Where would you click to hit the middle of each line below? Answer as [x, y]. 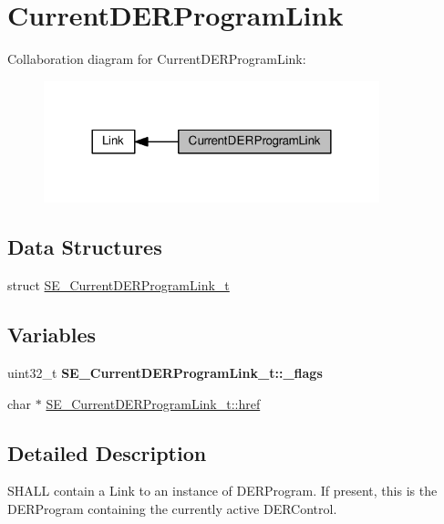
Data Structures [85, 247]
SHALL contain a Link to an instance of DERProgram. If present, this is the [222, 491]
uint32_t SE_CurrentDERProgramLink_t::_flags [165, 373]
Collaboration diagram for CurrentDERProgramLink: [157, 59]
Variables [52, 335]
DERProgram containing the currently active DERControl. [172, 509]
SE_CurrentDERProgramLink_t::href [153, 403]
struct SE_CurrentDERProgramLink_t [119, 285]
